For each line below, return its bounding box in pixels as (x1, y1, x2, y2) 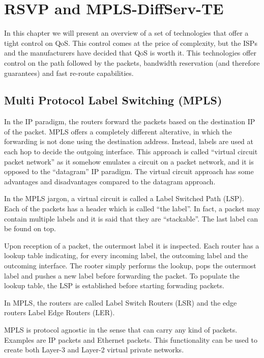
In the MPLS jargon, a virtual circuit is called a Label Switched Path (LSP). (4, 193, 244, 204)
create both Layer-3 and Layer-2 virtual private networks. (4, 344, 184, 355)
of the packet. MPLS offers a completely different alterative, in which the (4, 126, 232, 136)
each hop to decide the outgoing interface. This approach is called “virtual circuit (4, 146, 258, 157)
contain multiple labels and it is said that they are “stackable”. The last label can (4, 213, 258, 224)
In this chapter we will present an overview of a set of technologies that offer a (4, 27, 249, 38)
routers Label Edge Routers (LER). (4, 307, 115, 318)
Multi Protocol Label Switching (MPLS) (4, 92, 222, 108)
